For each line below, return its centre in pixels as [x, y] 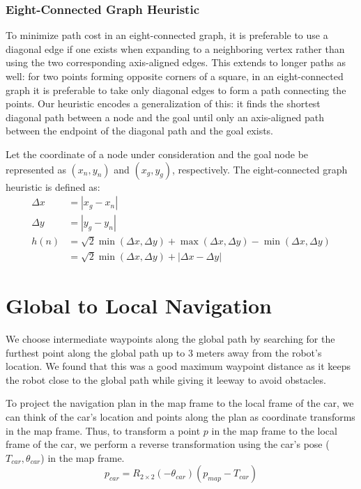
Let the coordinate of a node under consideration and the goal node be [157, 154]
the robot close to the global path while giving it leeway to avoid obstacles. [166, 379]
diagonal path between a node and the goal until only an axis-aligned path [165, 117]
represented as [36, 169]
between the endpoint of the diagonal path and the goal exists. [140, 131]
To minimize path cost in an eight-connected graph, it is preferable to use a [167, 35]
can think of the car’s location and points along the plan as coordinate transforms [180, 416]
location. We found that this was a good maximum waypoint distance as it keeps [178, 366]
